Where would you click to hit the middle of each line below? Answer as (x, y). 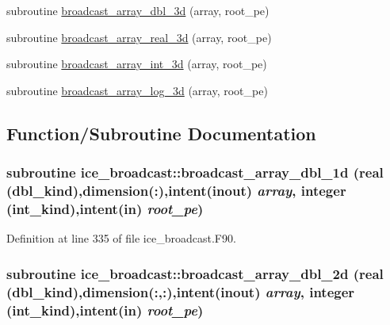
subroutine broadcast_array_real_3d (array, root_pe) (139, 37)
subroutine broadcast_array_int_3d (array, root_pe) (137, 64)
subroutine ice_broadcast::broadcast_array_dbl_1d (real (195, 172)
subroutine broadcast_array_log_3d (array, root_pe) (137, 90)
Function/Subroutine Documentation (161, 133)
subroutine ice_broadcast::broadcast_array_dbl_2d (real (195, 273)
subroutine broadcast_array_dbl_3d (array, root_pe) (138, 10)
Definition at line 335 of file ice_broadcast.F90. (121, 238)
